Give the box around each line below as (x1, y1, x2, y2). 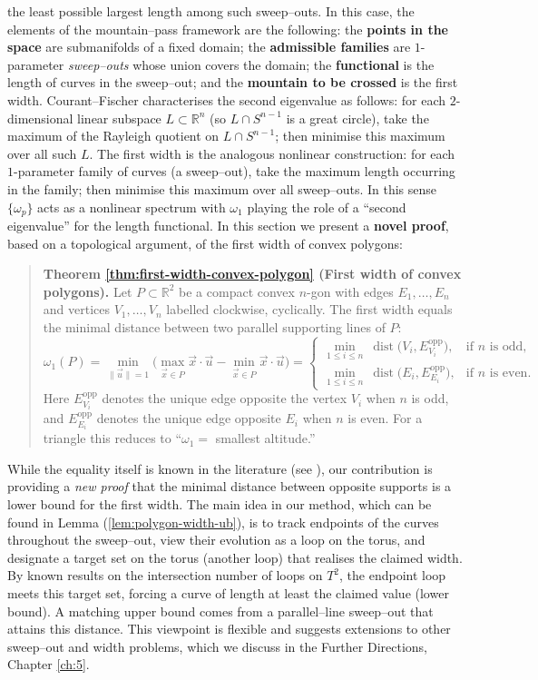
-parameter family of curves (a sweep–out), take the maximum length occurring (14, 162, 455, 181)
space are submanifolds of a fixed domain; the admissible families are (7, 37, 411, 56)
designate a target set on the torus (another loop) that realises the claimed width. (7, 547, 463, 567)
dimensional (7, 108, 73, 127)
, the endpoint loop (339, 566, 446, 585)
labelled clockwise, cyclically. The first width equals (166, 300, 453, 319)
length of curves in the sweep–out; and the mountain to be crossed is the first (7, 73, 458, 92)
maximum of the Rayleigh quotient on (7, 126, 220, 145)
